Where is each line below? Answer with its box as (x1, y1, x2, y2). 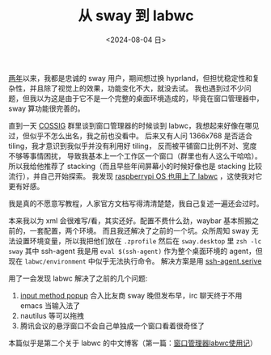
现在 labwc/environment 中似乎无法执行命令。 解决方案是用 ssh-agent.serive (8, 256, 262, 266)
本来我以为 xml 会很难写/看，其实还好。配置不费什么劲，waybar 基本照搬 (8, 215, 252, 226)
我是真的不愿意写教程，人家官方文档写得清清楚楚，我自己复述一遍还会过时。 (8, 198, 264, 208)
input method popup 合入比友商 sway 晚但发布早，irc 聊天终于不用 (19, 290, 243, 300)
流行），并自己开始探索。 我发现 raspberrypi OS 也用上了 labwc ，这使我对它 (8, 171, 263, 181)
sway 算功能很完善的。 (8, 104, 85, 113)
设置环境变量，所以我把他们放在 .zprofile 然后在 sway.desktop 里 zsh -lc (15, 235, 262, 246)
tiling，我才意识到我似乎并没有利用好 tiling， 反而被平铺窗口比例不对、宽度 (8, 141, 257, 150)
